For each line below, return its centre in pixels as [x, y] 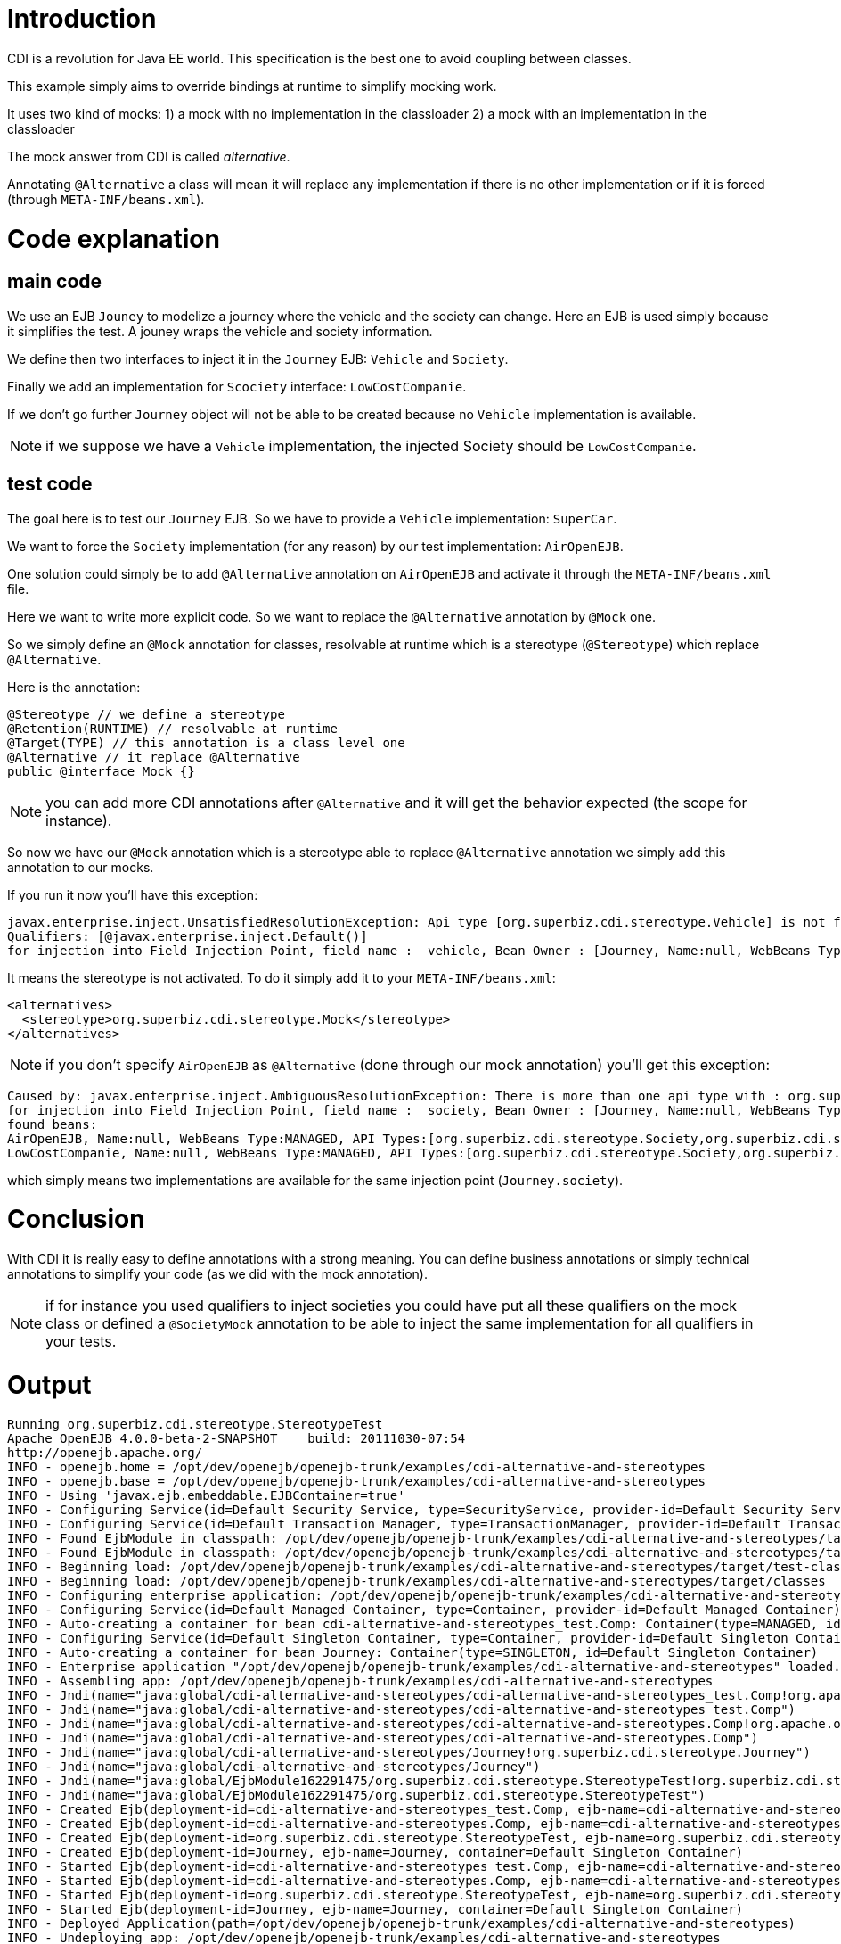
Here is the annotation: [74, 687]
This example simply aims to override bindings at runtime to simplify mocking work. [252, 86]
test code [50, 484]
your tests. [81, 1342]
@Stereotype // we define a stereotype [146, 714]
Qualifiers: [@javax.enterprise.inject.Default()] [188, 936]
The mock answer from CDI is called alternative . [149, 156]
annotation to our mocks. [81, 867]
